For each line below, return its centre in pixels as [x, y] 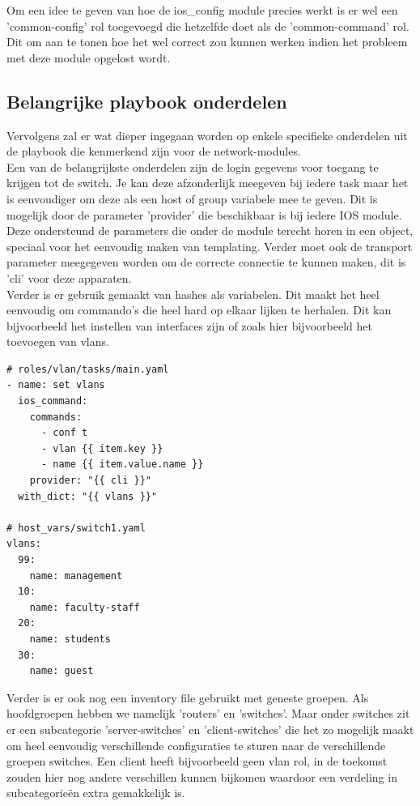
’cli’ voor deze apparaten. [69, 277]
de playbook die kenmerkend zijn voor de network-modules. [154, 151]
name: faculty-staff [85, 607]
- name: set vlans [56, 385]
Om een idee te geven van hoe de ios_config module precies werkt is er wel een [202, 10]
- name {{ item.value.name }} [122, 465]
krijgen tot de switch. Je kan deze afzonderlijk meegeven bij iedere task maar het [208, 183]
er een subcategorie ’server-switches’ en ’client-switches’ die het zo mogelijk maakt [210, 729]
